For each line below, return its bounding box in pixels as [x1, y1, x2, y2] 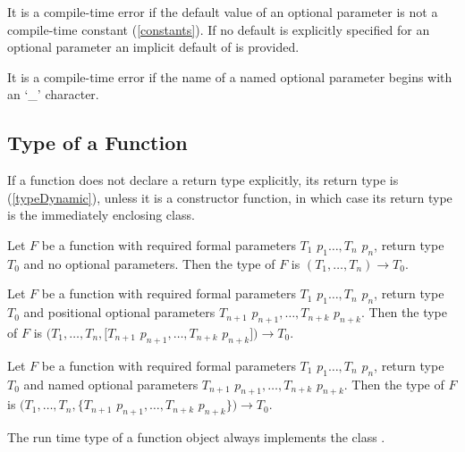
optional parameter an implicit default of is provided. [7, 38, 300, 56]
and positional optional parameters [23, 303, 216, 322]
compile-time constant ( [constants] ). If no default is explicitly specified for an [7, 20, 430, 38]
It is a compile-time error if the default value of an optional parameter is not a [7, 3, 438, 21]
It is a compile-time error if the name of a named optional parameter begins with [7, 67, 452, 86]
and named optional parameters [23, 374, 199, 393]
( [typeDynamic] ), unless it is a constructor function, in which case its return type [7, 188, 452, 206]
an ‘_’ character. [7, 85, 99, 104]
